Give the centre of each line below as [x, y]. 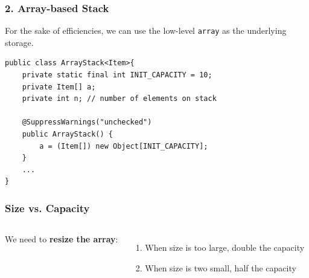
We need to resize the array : [62, 239]
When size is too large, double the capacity [225, 247]
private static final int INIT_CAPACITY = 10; [117, 75]
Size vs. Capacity [47, 208]
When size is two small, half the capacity [221, 267]
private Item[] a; [59, 87]
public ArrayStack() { [67, 134]
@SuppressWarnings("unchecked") [87, 122]
